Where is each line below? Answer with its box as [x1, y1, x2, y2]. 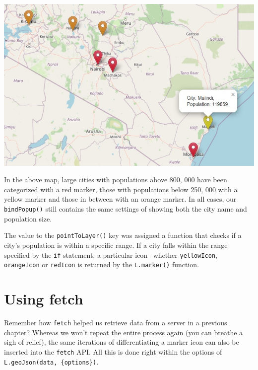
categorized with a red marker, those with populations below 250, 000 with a [4, 184, 238, 194]
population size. [4, 213, 52, 223]
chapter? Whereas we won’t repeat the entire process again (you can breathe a [4, 327, 243, 337]
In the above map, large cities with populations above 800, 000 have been [4, 174, 227, 185]
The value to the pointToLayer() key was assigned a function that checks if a [4, 230, 242, 240]
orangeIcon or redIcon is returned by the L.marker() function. [4, 259, 199, 270]
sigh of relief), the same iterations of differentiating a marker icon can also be [4, 337, 239, 347]
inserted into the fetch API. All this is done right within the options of [4, 346, 222, 357]
